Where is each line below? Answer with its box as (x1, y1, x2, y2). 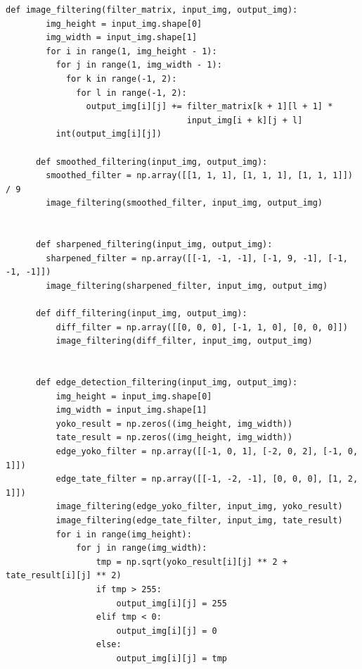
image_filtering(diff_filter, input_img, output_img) (56, 336, 313, 346)
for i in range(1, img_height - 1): (46, 46, 217, 56)
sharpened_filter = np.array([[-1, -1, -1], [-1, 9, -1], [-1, (46, 253, 348, 263)
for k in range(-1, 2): (65, 73, 177, 84)
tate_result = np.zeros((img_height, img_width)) (56, 432, 293, 443)
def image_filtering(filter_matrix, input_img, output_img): (6, 5, 298, 15)
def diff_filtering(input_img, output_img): (35, 308, 247, 319)
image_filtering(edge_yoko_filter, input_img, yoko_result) (56, 501, 343, 512)
